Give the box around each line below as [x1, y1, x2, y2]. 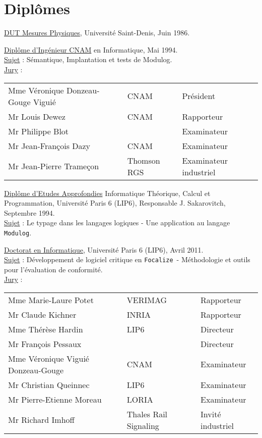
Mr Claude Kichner [8, 308, 77, 320]
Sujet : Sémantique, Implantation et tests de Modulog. [4, 54, 172, 65]
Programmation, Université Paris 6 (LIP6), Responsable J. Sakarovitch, [4, 198, 226, 208]
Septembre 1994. [4, 207, 55, 218]
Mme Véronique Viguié [8, 352, 89, 364]
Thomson [127, 154, 160, 166]
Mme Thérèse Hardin [8, 323, 83, 335]
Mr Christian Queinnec [8, 378, 90, 391]
